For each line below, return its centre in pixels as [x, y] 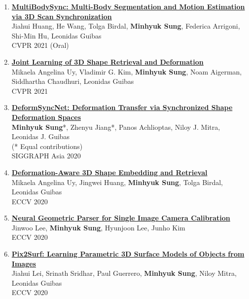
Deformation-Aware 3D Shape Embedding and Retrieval [109, 172]
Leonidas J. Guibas [41, 136]
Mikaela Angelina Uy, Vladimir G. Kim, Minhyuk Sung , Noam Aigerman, [127, 71]
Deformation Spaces [46, 117]
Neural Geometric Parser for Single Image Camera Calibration [121, 218]
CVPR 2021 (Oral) [40, 45]
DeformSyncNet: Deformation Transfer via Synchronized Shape [122, 107]
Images [24, 263]
